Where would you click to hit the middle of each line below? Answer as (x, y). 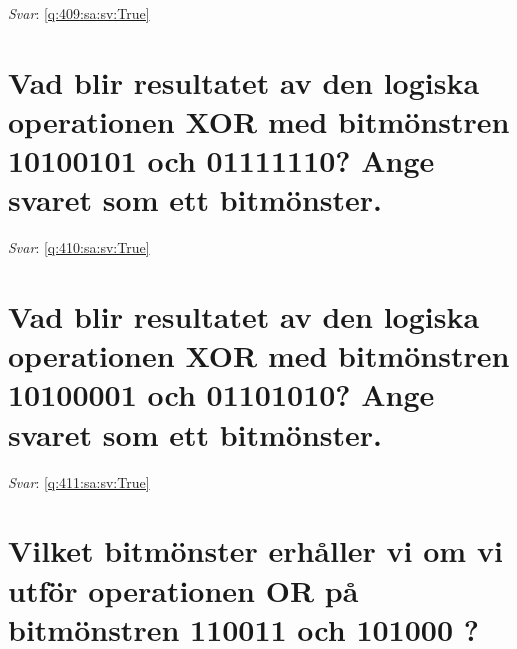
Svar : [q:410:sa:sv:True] (79, 247)
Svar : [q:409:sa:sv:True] (79, 13)
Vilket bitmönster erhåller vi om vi (255, 550)
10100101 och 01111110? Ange (221, 160)
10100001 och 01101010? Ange (221, 394)
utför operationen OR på (183, 589)
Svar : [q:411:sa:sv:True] (79, 481)
